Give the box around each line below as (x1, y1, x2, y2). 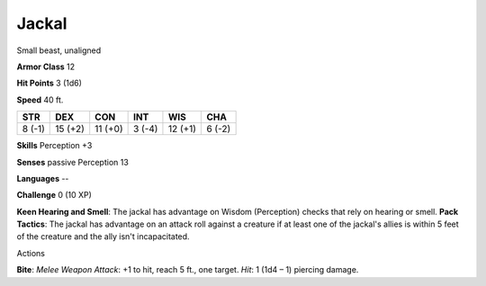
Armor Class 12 (16, 61, 76, 72)
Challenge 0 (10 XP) (16, 190, 92, 201)
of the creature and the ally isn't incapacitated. (16, 231, 190, 242)
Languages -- (16, 173, 69, 183)
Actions (16, 247, 45, 258)
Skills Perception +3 (16, 140, 93, 151)
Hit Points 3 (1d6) (16, 77, 83, 89)
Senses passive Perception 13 (16, 156, 130, 167)
